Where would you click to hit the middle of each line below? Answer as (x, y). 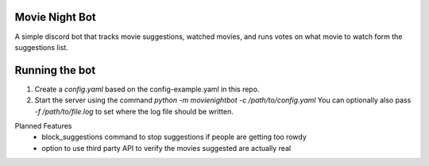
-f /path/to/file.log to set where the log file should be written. (134, 111)
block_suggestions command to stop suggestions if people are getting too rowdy (174, 137)
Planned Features (43, 125)
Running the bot (55, 70)
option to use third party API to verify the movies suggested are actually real (166, 148)
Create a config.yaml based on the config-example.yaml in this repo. (147, 89)
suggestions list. (42, 47)
